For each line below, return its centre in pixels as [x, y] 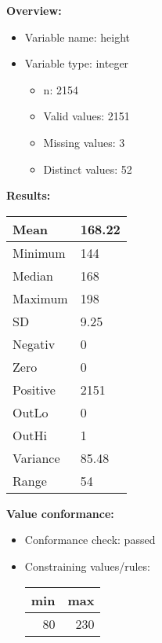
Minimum [39, 252]
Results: [29, 195]
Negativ [34, 344]
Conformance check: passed [90, 540]
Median [33, 275]
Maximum [40, 298]
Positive [34, 389]
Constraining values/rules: [87, 566]
